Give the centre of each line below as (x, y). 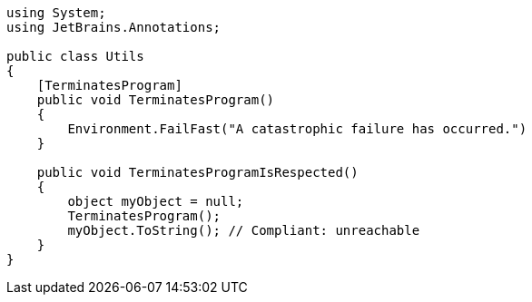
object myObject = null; (156, 201)
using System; (56, 13)
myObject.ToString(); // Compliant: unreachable (244, 230)
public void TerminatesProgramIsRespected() (197, 172)
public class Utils (75, 56)
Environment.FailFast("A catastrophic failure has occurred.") (297, 129)
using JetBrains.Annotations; (114, 27)
